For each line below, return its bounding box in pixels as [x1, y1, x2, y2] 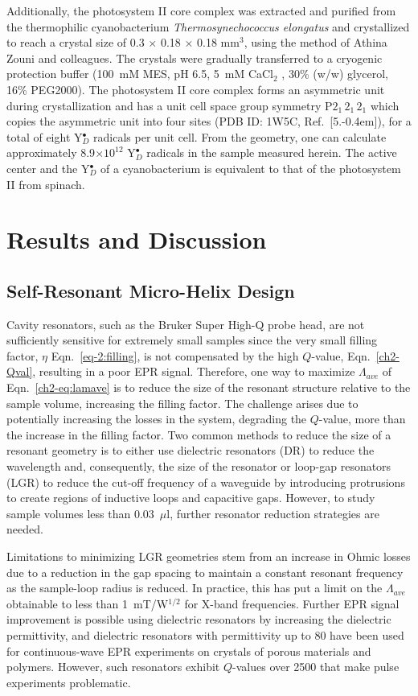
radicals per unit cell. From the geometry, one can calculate [93, 128, 387, 145]
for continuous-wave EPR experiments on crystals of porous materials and [6, 642, 371, 659]
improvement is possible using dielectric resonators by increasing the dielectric [6, 611, 391, 628]
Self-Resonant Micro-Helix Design [6, 278, 295, 303]
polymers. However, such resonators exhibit [6, 658, 220, 675]
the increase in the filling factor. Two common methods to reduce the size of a [6, 426, 391, 443]
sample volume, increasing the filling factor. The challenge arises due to [6, 394, 359, 411]
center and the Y [6, 159, 90, 176]
